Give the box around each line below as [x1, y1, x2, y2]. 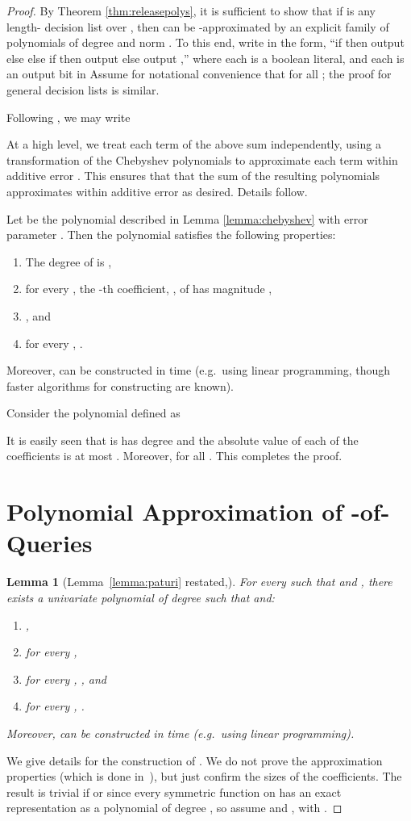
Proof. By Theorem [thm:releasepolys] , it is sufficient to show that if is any [6, 2, 376, 19]
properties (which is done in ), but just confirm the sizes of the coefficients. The [6, 768, 402, 785]
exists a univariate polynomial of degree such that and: [6, 589, 275, 605]
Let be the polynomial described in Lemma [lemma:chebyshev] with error [6, 210, 368, 227]
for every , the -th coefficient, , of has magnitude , [25, 280, 272, 297]
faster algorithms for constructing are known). [6, 377, 235, 394]
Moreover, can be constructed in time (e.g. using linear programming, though [6, 362, 391, 379]
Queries [6, 526, 93, 559]
